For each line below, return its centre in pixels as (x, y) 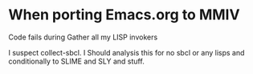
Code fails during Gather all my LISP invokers (83, 37)
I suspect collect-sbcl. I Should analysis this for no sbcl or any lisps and (126, 52)
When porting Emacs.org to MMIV (124, 15)
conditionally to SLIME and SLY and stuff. (76, 61)
